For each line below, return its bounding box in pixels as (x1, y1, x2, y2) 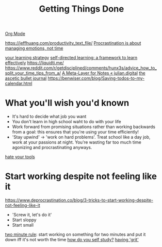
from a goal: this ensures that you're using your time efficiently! (12, 129, 139, 135)
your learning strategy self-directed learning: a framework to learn (5, 55, 138, 61)
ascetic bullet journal (5, 75, 47, 81)
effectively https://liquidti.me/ (5, 60, 64, 66)
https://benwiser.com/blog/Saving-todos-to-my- (48, 75, 145, 81)
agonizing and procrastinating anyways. (12, 145, 92, 150)
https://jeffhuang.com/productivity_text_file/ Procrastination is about (5, 40, 142, 46)
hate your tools (5, 154, 35, 160)
